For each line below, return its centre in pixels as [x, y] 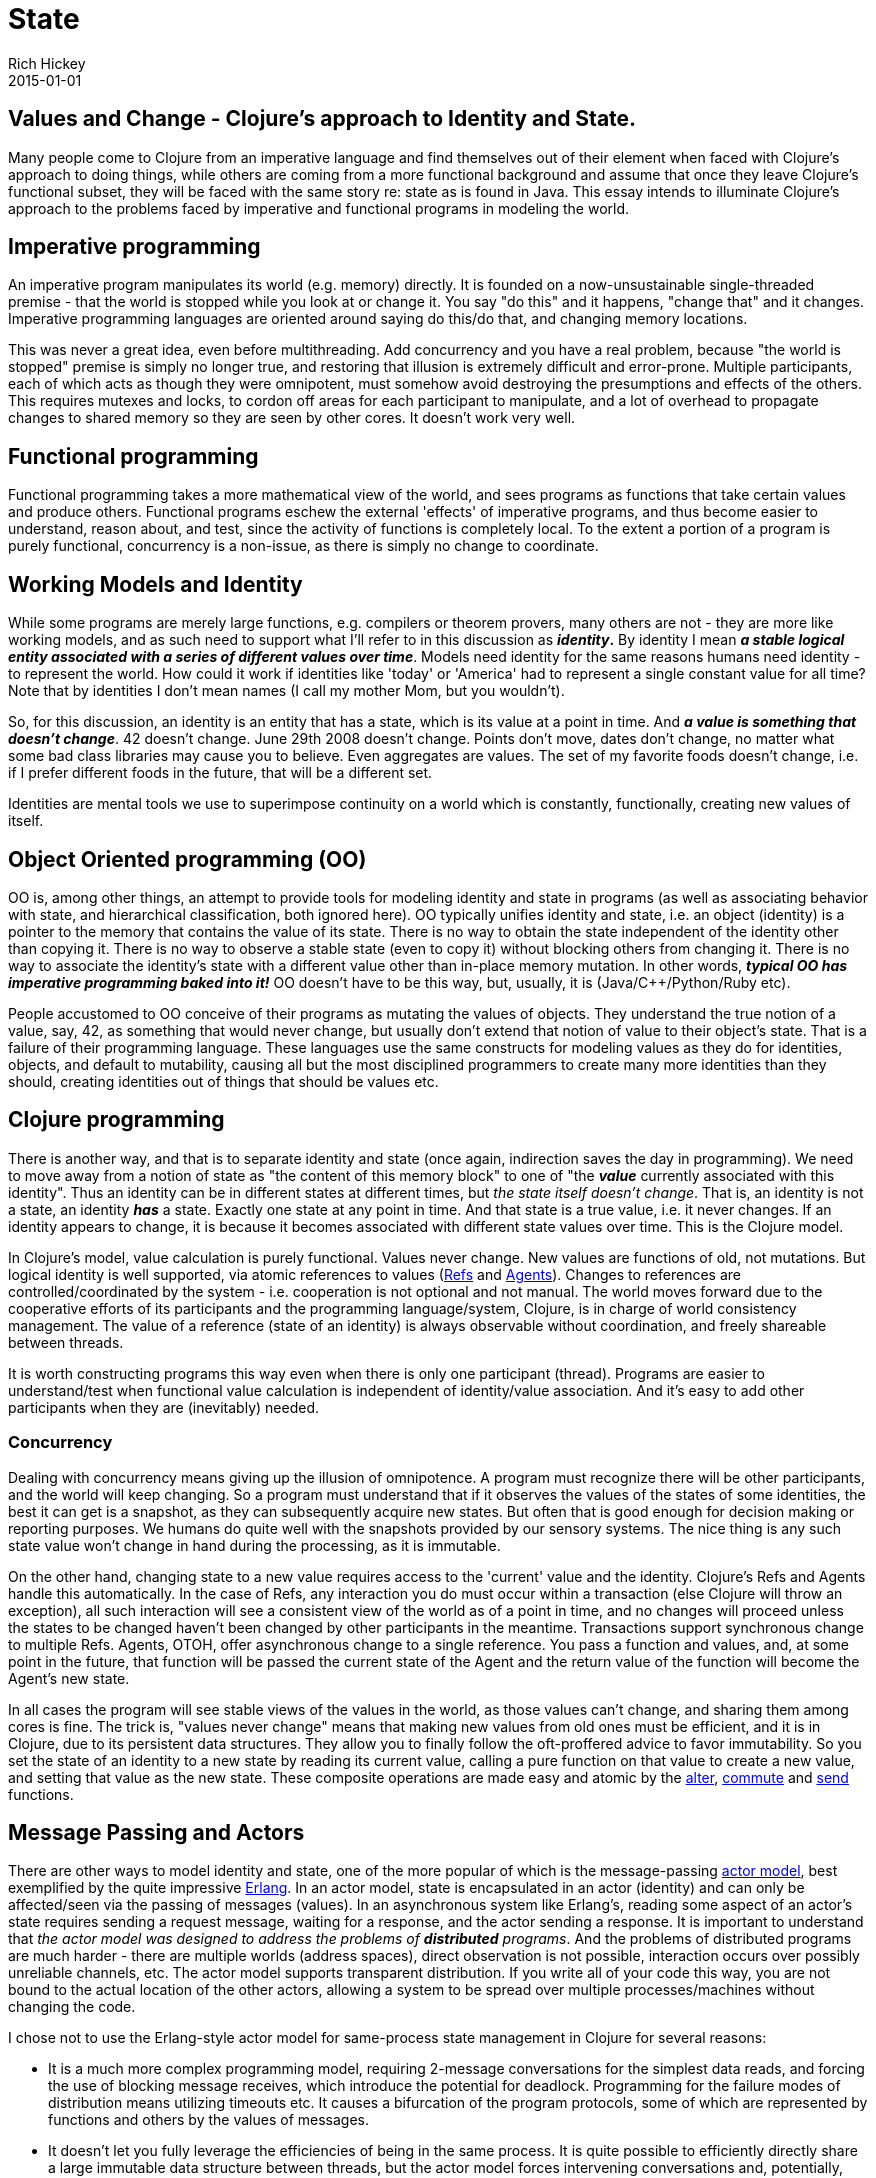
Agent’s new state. [69, 1678]
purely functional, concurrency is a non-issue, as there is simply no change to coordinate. [303, 546]
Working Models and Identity [155, 584]
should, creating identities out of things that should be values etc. [223, 1081]
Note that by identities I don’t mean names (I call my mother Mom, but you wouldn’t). [286, 691]
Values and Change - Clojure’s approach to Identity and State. [322, 119]
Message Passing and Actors [156, 1832]
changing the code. [72, 2007]
